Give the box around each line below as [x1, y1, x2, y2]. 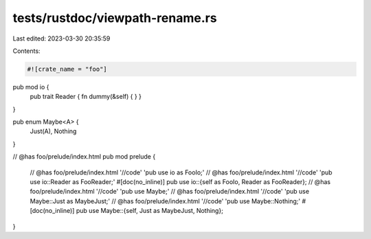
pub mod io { [12, 82, 49, 91]
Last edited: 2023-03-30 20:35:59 [12, 34, 111, 43]
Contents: [12, 47, 41, 55]
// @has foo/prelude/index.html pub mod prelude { [12, 152, 156, 161]
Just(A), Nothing [30, 127, 77, 135]
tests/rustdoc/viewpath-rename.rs [12, 10, 217, 25]
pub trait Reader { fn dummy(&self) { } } [30, 93, 142, 101]
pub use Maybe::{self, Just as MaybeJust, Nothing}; [76, 207, 223, 215]
